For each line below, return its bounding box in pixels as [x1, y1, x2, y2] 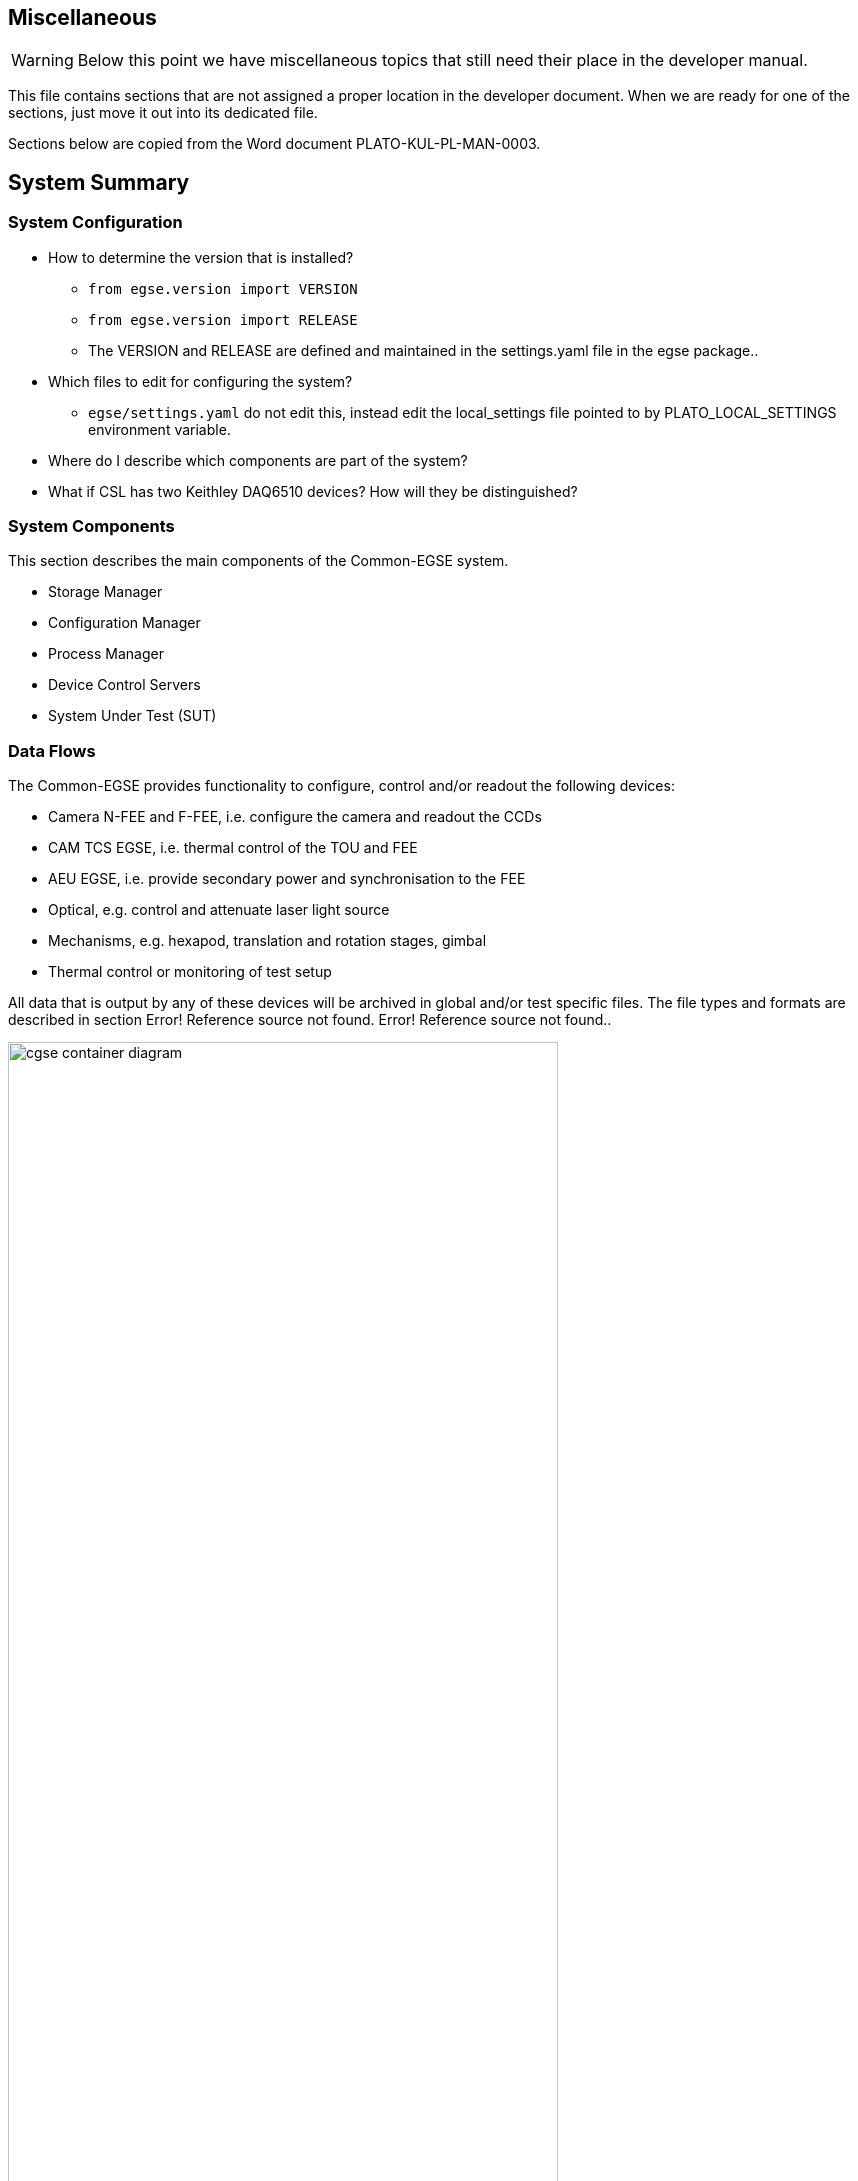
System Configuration [8, 212, 183, 233]
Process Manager [48, 645, 164, 663]
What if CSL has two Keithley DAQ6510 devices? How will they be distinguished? [48, 482, 578, 500]
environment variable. [88, 420, 231, 438]
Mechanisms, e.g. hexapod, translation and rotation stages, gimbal [48, 932, 487, 950]
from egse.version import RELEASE [88, 311, 358, 328]
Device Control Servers [48, 676, 201, 694]
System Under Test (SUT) [48, 707, 217, 725]
